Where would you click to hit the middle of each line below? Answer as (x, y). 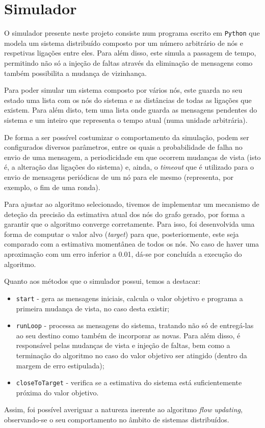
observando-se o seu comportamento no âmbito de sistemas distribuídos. (117, 419)
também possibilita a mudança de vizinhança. (75, 73)
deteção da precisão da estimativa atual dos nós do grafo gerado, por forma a (125, 214)
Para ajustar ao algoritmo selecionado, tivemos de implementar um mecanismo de (132, 204)
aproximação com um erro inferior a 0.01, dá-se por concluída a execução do (123, 254)
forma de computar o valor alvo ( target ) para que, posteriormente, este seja (122, 234)
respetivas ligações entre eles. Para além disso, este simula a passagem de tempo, (130, 53)
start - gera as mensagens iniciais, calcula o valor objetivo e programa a (129, 298)
